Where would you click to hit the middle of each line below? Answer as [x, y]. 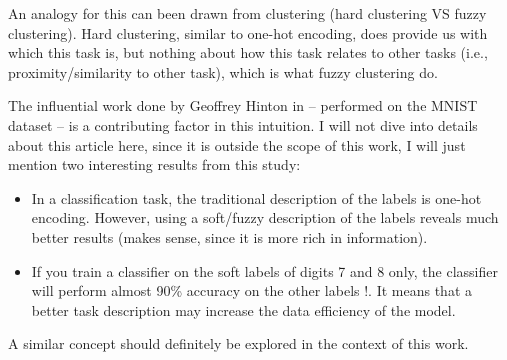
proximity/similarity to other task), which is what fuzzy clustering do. [223, 71]
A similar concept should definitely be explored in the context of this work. [238, 343]
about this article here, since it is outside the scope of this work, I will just [237, 144]
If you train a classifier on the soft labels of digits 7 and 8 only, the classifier [264, 270]
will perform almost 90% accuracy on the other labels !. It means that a [251, 290]
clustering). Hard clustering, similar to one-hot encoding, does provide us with [248, 32]
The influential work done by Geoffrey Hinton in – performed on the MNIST [243, 105]
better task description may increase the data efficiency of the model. [243, 309]
